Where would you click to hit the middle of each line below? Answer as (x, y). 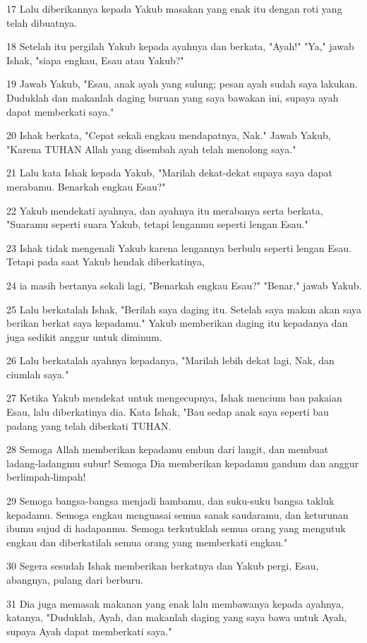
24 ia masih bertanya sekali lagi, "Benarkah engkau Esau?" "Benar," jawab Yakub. (184, 285)
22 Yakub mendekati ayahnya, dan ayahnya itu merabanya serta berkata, (165, 210)
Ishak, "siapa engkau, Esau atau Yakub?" (95, 60)
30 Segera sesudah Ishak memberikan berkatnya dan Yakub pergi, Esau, (163, 566)
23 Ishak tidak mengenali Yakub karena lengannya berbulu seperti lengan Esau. (179, 247)
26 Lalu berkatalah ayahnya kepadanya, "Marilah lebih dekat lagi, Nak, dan (170, 360)
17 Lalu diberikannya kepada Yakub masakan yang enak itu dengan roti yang (174, 8)
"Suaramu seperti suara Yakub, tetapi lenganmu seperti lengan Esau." (157, 224)
